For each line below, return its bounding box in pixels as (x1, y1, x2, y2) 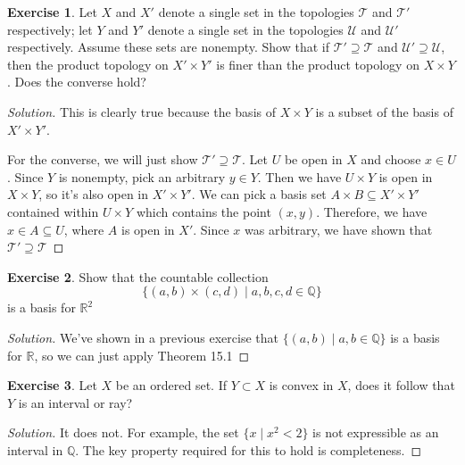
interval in (7, 440, 63, 459)
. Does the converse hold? (7, 72, 146, 91)
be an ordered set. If (115, 376, 227, 394)
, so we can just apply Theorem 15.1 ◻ (34, 345, 250, 364)
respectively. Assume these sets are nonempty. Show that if (7, 37, 330, 56)
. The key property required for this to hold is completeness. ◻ (75, 440, 422, 459)
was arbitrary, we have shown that (245, 220, 433, 238)
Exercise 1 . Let (7, 3, 97, 21)
